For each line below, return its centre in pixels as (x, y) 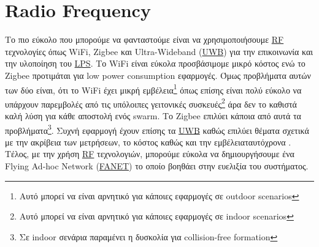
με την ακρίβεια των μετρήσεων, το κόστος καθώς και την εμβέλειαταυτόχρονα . (148, 142)
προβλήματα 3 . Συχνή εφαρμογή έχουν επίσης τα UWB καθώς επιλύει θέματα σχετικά (157, 129)
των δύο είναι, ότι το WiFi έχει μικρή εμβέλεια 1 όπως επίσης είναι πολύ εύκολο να (153, 89)
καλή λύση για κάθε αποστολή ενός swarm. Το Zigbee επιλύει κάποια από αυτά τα (153, 116)
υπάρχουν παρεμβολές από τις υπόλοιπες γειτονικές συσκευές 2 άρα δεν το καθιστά (151, 103)
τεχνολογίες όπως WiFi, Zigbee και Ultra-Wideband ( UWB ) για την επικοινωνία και (159, 51)
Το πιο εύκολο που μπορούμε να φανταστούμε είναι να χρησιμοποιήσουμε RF (144, 39)
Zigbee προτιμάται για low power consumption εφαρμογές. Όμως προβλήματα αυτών (158, 75)
